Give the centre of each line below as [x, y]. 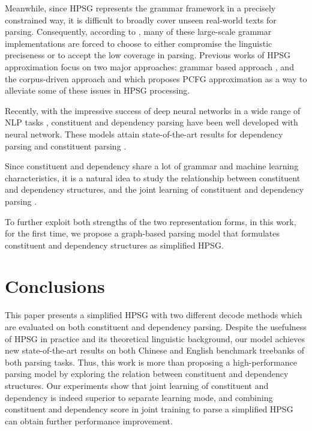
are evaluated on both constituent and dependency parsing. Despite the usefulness [156, 327]
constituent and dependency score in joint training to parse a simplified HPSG [149, 409]
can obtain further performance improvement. [89, 420]
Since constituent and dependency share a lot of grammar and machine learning [152, 166]
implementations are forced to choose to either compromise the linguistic [139, 43]
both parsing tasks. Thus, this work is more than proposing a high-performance [151, 362]
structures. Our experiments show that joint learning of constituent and [137, 385]
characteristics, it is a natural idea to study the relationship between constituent [153, 177]
